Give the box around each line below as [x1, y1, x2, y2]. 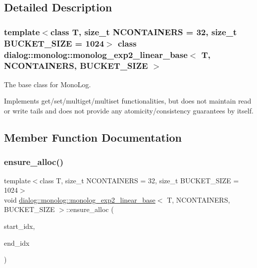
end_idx [4, 237, 30, 248]
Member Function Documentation [4, 129, 182, 145]
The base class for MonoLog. [4, 79, 91, 89]
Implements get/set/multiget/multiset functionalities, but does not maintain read [4, 96, 252, 106]
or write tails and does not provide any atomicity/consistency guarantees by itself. [4, 105, 254, 115]
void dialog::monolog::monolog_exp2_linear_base [4, 194, 155, 205]
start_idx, [4, 220, 35, 231]
